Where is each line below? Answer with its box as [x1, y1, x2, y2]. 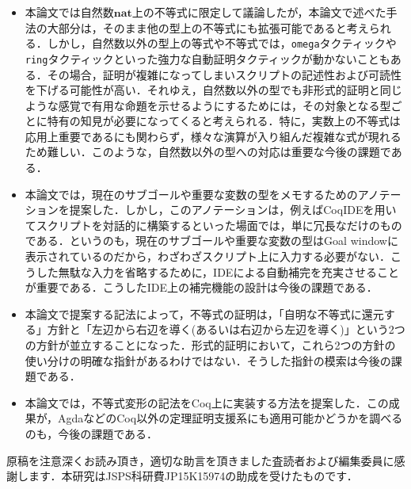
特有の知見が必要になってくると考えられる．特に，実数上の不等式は [47, 113, 401, 129]
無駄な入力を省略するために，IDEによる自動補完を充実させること [58, 263, 399, 280]
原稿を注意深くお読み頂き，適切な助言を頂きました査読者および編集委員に [6, 452, 394, 468]
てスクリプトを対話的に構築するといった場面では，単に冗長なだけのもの [25, 216, 402, 233]
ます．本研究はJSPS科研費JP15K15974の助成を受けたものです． [28, 468, 358, 484]
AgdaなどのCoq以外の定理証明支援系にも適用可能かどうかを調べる [57, 410, 403, 426]
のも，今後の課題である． [25, 425, 158, 441]
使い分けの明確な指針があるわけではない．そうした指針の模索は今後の [25, 352, 391, 369]
